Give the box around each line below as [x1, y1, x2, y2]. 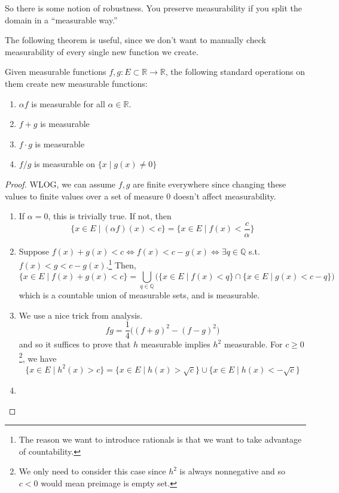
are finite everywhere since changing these [133, 177, 286, 190]
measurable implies [141, 338, 210, 350]
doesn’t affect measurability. [173, 189, 276, 202]
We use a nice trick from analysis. [19, 308, 143, 321]
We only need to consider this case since [19, 465, 166, 477]
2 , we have [19, 350, 57, 364]
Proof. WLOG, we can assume [5, 177, 116, 190]
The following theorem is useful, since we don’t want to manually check [5, 34, 266, 46]
